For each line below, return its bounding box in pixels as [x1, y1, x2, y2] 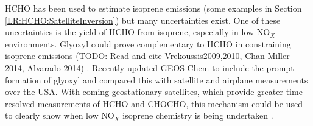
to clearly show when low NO [5, 109, 114, 122]
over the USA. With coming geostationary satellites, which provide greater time [5, 85, 303, 98]
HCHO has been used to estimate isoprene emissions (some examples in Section [5, 2, 302, 14]
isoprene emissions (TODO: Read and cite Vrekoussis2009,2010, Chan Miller [5, 49, 290, 62]
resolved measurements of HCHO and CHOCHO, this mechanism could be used [5, 97, 303, 110]
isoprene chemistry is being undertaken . [122, 109, 273, 122]
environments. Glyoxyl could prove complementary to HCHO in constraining [5, 37, 291, 50]
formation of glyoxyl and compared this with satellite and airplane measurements [5, 73, 308, 86]
